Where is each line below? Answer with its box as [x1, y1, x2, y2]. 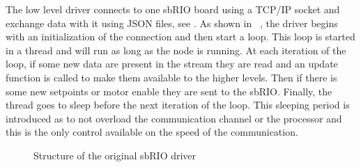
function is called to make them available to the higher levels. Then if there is [6, 70, 337, 84]
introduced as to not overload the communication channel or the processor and [6, 111, 342, 125]
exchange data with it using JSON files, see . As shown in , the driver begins [6, 15, 338, 30]
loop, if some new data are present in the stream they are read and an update [6, 56, 338, 71]
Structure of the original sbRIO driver [33, 148, 197, 162]
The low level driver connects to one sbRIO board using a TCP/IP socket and [6, 2, 340, 16]
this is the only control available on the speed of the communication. [6, 125, 298, 139]
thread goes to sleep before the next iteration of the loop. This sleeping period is [6, 97, 350, 112]
